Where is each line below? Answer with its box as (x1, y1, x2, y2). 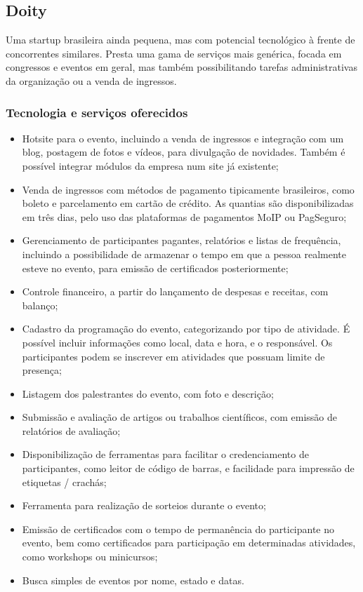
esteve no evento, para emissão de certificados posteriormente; (22, 260, 289, 275)
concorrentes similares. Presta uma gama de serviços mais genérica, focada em (6, 46, 342, 60)
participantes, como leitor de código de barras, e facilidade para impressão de (22, 461, 355, 476)
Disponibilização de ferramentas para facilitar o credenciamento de (22, 447, 309, 462)
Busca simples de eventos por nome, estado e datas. (22, 572, 244, 587)
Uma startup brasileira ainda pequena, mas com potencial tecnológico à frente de (6, 32, 355, 47)
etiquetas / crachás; (22, 474, 107, 489)
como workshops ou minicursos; (22, 549, 158, 564)
